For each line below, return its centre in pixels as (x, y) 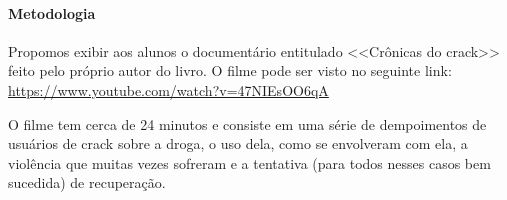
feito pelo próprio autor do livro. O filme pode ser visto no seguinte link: (230, 70)
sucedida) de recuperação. (87, 182)
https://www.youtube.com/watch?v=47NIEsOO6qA (168, 89)
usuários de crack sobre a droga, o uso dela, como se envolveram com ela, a (238, 143)
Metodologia (52, 12)
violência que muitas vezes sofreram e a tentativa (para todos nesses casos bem (249, 162)
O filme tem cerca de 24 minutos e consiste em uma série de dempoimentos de (247, 123)
